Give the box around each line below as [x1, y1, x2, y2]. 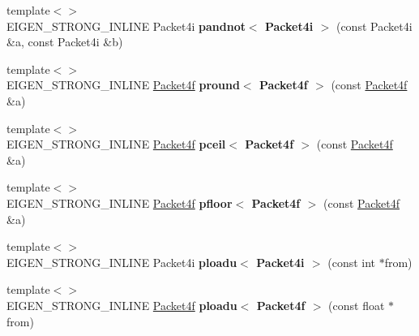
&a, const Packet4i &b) [6, 33, 123, 50]
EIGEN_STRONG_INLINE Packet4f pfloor [6, 194, 233, 211]
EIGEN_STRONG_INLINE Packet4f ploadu [6, 296, 237, 313]
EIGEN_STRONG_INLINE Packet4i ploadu [6, 253, 237, 270]
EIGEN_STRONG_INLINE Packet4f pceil [6, 136, 226, 153]
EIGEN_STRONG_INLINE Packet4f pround [6, 76, 240, 93]
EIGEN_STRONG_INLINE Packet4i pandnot [6, 17, 246, 34]
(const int [327, 253, 376, 270]
